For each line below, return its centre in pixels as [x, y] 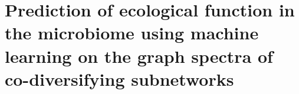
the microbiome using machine [132, 33]
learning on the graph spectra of [139, 56]
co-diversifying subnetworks [119, 78]
